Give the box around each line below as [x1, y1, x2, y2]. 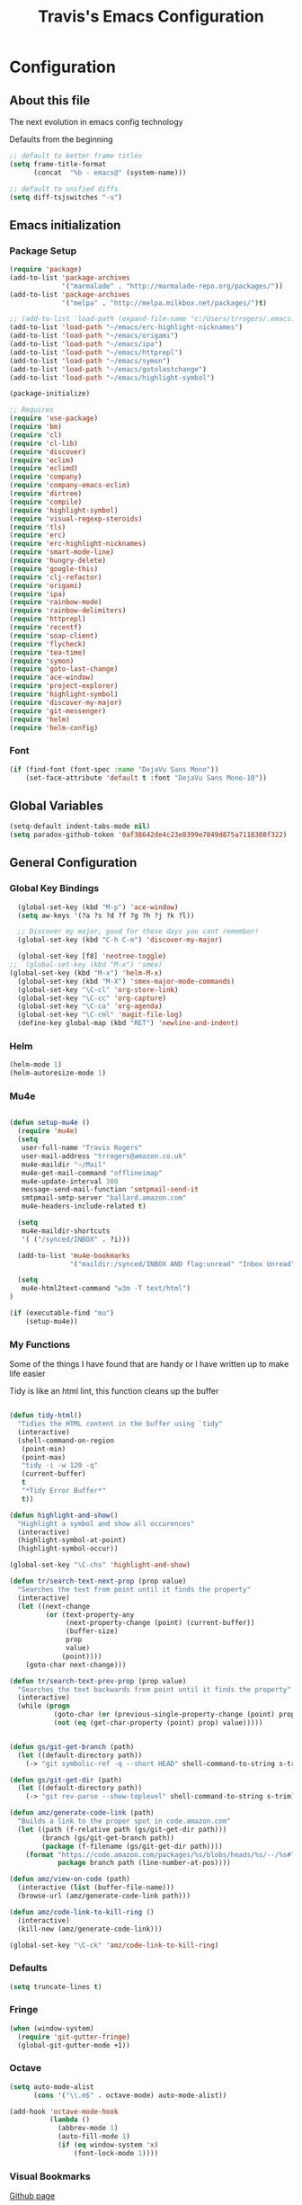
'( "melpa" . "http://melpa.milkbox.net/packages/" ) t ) [61, 299, 268, 308]
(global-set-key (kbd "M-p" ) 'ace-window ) [17, 902, 179, 912]
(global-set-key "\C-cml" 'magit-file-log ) [17, 1010, 182, 1020]
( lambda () [49, 2115, 91, 2124]
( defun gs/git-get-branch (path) [9, 1742, 135, 1751]
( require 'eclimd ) [9, 464, 78, 473]
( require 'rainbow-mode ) [9, 598, 102, 607]
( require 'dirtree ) [9, 489, 83, 498]
